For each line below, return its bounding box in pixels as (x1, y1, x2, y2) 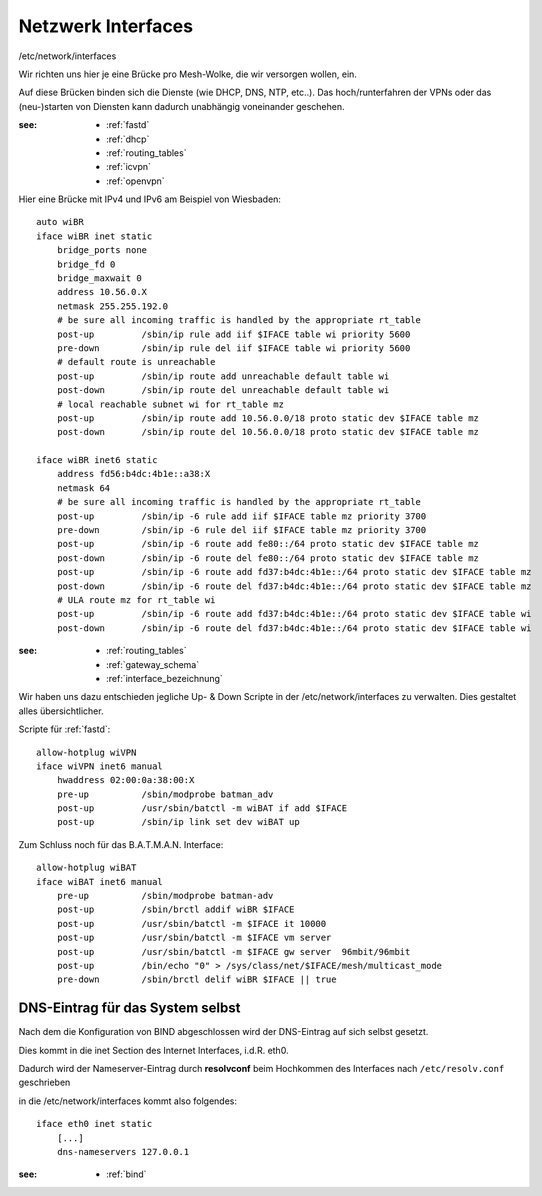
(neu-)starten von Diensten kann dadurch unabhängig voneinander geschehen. (18, 100, 345, 112)
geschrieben (18, 1076, 71, 1089)
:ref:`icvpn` (106, 161, 152, 173)
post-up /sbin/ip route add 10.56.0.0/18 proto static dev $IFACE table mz (56, 412, 480, 424)
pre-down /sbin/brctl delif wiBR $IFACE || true (56, 974, 337, 985)
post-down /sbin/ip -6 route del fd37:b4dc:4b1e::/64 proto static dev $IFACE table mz (56, 580, 532, 592)
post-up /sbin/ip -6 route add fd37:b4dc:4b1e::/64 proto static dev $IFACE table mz (56, 566, 532, 578)
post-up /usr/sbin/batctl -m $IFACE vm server (56, 932, 332, 944)
